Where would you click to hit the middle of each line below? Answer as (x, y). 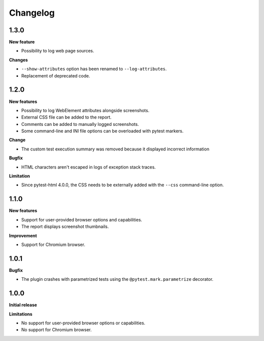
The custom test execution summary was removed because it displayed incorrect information (115, 149)
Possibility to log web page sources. (58, 51)
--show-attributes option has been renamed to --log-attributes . (94, 69)
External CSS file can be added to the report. (66, 117)
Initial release (23, 305)
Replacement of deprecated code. (56, 75)
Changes (18, 60)
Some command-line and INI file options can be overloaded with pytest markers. (102, 131)
